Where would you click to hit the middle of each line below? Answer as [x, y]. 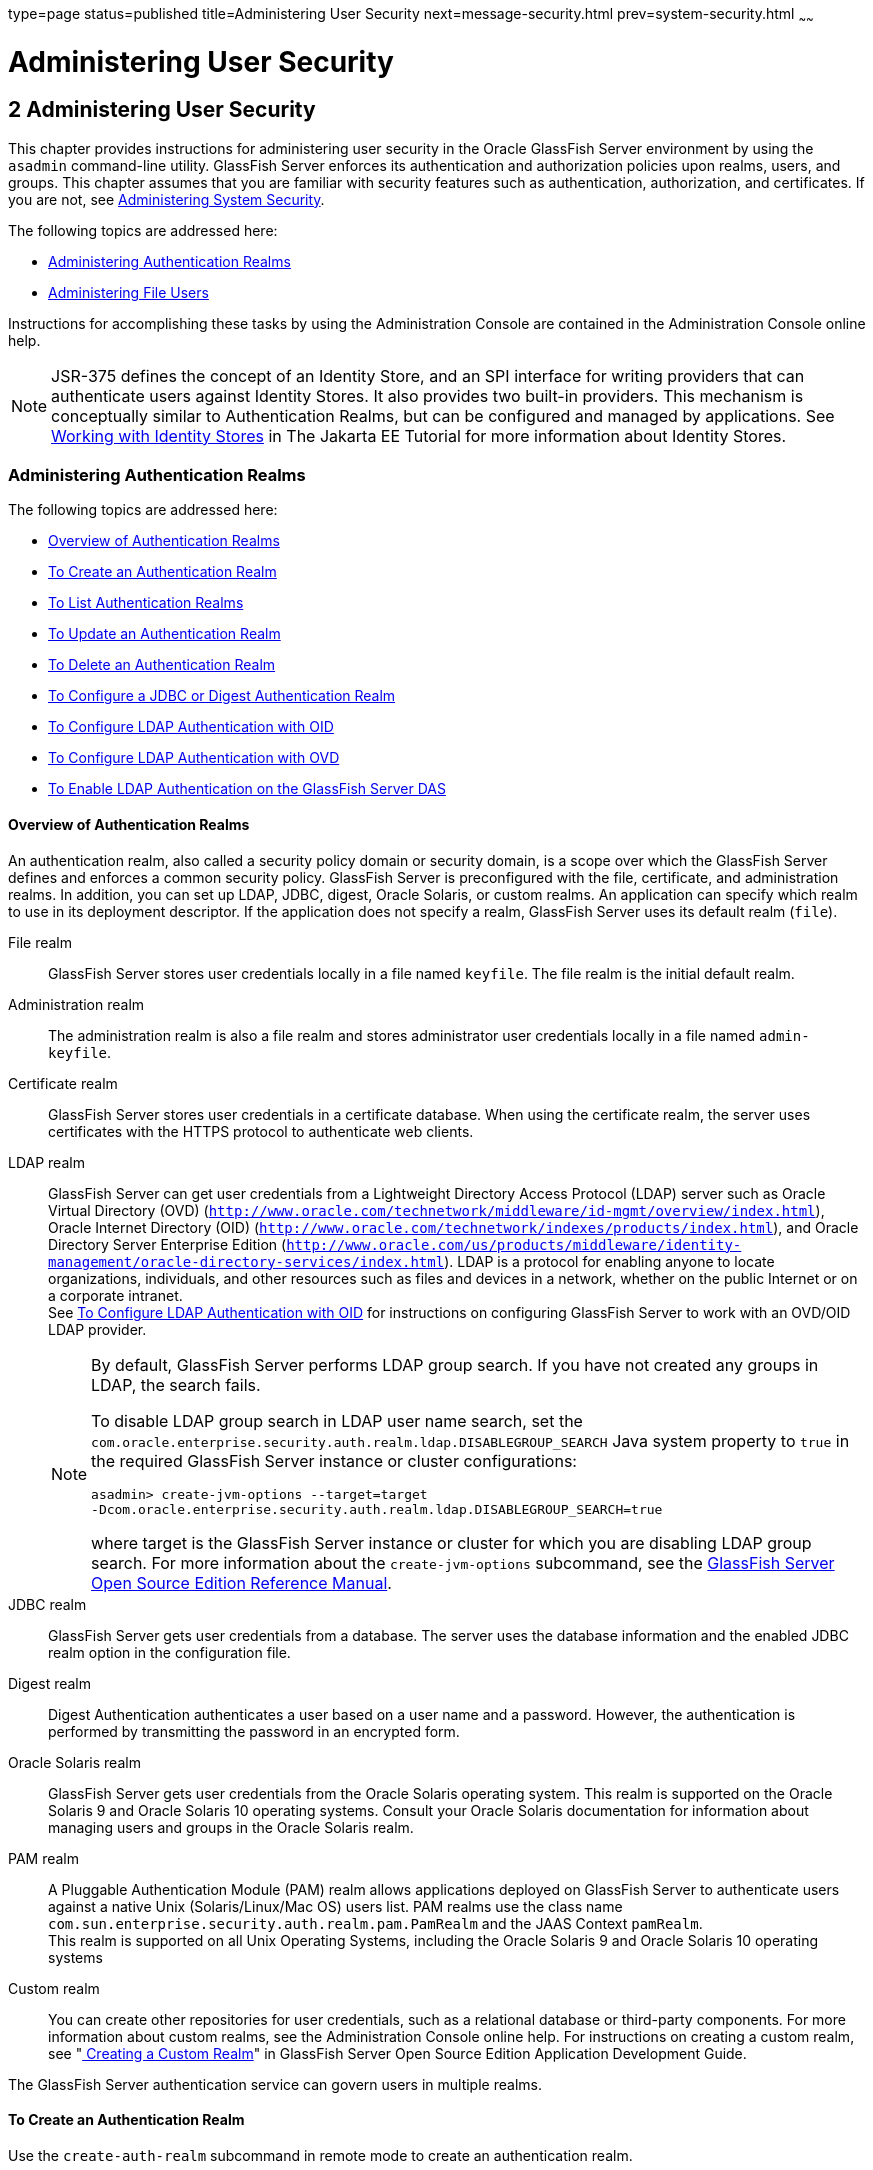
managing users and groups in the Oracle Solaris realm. [231, 1827]
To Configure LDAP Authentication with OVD [194, 758]
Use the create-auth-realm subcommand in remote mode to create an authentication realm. [320, 2155]
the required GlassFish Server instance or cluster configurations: [334, 1460]
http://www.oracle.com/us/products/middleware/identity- [514, 1244]
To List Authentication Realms [146, 603]
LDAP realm [46, 1162]
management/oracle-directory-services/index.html [246, 1261]
